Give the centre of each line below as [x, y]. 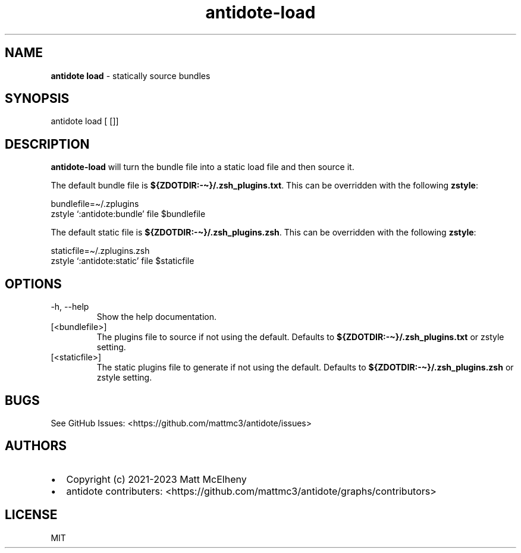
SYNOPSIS [37, 99]
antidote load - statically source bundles [131, 76]
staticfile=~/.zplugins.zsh [100, 251]
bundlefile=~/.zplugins [95, 204]
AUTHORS [36, 446]
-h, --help [70, 307]
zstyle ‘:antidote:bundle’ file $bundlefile [128, 214]
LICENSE [31, 515]
